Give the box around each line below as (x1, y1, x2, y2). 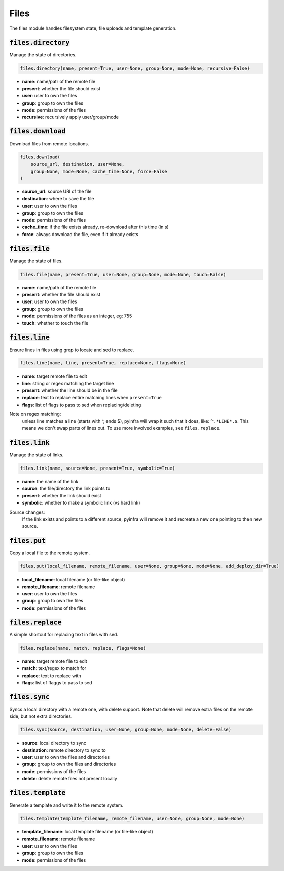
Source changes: (9, 509, 45, 515)
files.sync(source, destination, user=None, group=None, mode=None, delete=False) (20, 727, 232, 733)
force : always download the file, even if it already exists (22, 231, 139, 237)
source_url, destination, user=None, (30, 161, 125, 167)
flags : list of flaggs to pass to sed (22, 679, 92, 685)
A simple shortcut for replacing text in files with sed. (9, 631, 119, 638)
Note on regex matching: (9, 411, 61, 417)
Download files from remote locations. (9, 141, 89, 147)
